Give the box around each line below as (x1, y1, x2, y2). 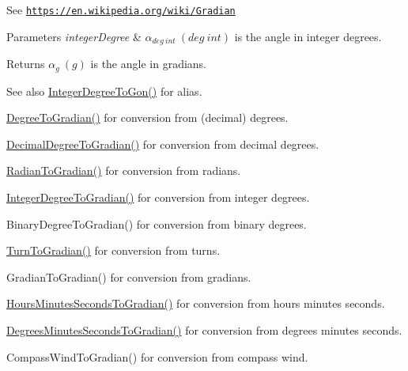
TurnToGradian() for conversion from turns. (6, 242, 221, 259)
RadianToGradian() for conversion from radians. (6, 162, 241, 179)
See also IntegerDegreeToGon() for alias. (6, 82, 202, 99)
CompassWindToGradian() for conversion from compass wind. (6, 348, 308, 365)
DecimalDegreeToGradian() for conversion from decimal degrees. (6, 135, 319, 152)
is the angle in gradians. (90, 55, 206, 72)
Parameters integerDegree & (6, 28, 142, 44)
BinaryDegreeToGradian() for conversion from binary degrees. (6, 215, 307, 232)
